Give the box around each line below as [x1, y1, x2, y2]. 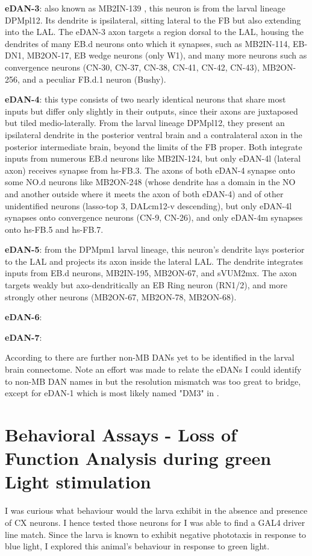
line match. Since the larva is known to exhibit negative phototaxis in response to [5, 528, 307, 540]
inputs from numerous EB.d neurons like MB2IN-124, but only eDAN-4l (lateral [5, 152, 301, 165]
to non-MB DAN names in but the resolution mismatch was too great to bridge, [5, 374, 301, 387]
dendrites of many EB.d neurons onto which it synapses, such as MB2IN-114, [5, 37, 290, 49]
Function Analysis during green [5, 446, 272, 470]
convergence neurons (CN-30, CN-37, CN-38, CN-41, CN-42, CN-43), [5, 60, 260, 73]
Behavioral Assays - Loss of [5, 422, 237, 446]
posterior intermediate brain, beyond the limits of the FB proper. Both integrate [5, 140, 302, 153]
